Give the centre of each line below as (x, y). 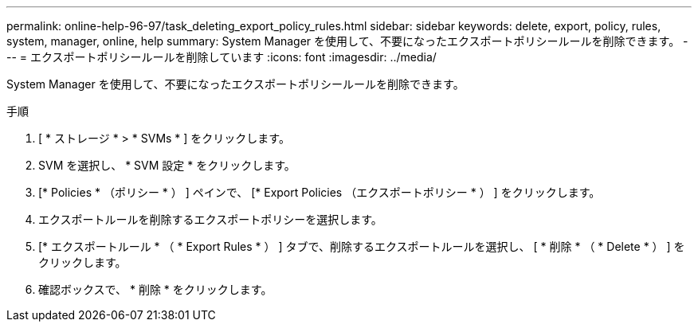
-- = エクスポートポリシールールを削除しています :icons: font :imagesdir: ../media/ (222, 57)
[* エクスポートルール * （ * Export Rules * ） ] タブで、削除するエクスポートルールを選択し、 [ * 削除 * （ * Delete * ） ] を (362, 246)
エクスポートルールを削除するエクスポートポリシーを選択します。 (210, 219)
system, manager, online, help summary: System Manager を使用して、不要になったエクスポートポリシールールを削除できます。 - (347, 41)
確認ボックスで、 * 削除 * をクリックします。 (155, 289)
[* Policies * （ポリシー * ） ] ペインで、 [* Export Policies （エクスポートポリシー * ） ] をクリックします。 (320, 192)
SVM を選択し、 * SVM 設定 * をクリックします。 (167, 165)
